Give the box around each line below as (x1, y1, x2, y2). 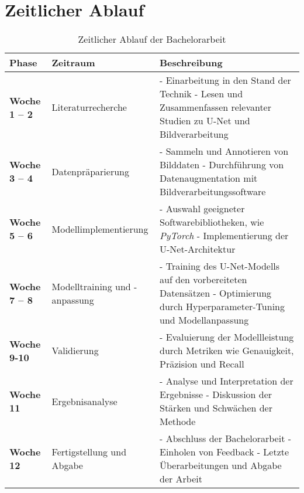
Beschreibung (160, 56, 223, 70)
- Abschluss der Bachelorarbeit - (160, 431, 292, 446)
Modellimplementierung (51, 222, 148, 236)
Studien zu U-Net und (160, 114, 250, 128)
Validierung (51, 344, 99, 358)
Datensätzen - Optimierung (160, 286, 272, 300)
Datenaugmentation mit (160, 171, 258, 185)
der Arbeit (160, 472, 202, 486)
